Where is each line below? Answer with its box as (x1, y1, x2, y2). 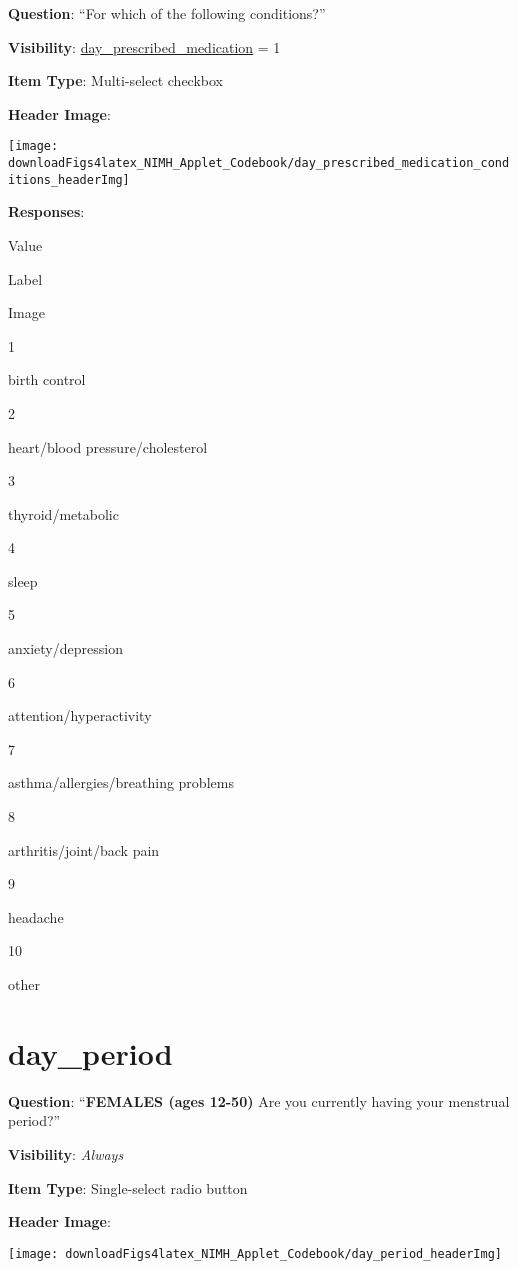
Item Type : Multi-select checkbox (8, 70, 223, 91)
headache (8, 906, 64, 927)
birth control (8, 369, 86, 390)
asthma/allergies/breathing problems (8, 772, 234, 793)
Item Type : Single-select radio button (8, 1177, 248, 1198)
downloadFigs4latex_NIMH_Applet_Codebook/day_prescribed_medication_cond (8, 156, 510, 171)
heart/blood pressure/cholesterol (8, 436, 208, 457)
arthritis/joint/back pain (8, 839, 160, 860)
